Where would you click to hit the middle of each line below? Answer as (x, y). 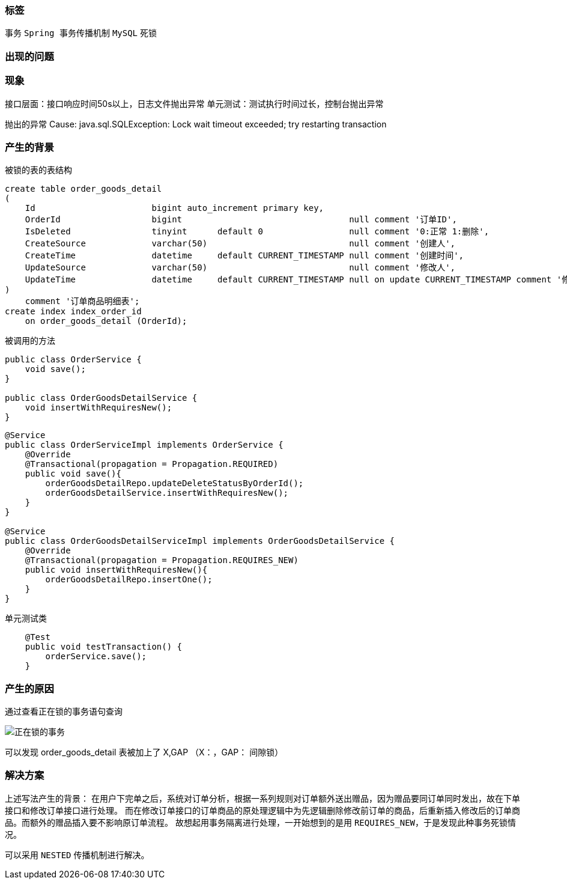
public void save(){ (73, 474)
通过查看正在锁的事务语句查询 (64, 711)
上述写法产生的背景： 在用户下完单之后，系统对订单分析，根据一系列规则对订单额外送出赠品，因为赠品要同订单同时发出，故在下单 (262, 798)
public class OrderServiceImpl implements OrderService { (144, 445)
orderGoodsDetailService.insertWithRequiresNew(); (167, 493)
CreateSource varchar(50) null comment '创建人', (240, 244)
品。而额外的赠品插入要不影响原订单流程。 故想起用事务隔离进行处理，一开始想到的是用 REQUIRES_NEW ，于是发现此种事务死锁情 (261, 822)
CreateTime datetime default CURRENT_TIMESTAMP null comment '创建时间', (244, 256)
